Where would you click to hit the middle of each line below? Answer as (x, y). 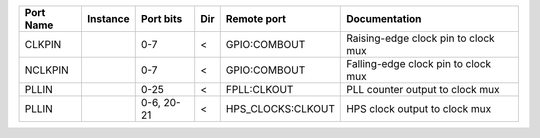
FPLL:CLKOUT (259, 89)
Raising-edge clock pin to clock (420, 38)
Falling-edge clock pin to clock (419, 63)
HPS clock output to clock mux (419, 108)
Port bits (161, 18)
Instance (108, 18)
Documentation (384, 18)
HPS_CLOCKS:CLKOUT (280, 108)
